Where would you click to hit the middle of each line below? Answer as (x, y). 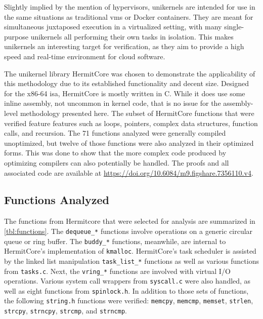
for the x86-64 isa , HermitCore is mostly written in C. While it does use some (125, 93)
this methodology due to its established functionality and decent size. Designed (127, 83)
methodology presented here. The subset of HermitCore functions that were (137, 113)
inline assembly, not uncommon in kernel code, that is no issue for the (113, 103)
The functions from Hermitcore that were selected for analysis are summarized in (130, 221)
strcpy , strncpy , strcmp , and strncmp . (65, 311)
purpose (16, 36)
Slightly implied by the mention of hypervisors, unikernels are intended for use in (130, 7)
